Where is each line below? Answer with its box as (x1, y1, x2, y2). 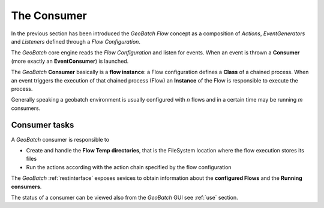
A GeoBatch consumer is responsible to (11, 136, 110, 143)
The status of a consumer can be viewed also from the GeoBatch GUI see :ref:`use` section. (11, 194, 238, 201)
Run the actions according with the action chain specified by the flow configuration (26, 163, 232, 170)
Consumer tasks (11, 120, 74, 130)
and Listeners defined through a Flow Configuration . (11, 38, 141, 45)
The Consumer (11, 9, 87, 22)
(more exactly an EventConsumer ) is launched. (11, 57, 129, 65)
